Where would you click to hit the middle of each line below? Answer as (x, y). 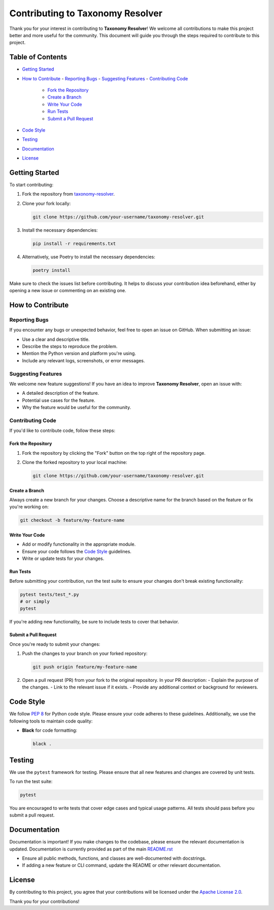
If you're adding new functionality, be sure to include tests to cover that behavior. (94, 622)
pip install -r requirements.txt (74, 243)
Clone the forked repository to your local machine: (75, 462)
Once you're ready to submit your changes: (55, 644)
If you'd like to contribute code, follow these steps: (62, 431)
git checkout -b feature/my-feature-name (72, 520)
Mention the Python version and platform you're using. (79, 354)
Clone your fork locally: (46, 203)
